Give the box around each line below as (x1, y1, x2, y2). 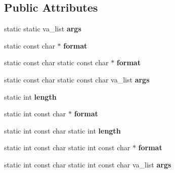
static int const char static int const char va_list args (4, 159, 171, 169)
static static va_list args (4, 23, 81, 34)
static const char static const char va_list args (4, 74, 150, 84)
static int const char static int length (4, 125, 121, 136)
